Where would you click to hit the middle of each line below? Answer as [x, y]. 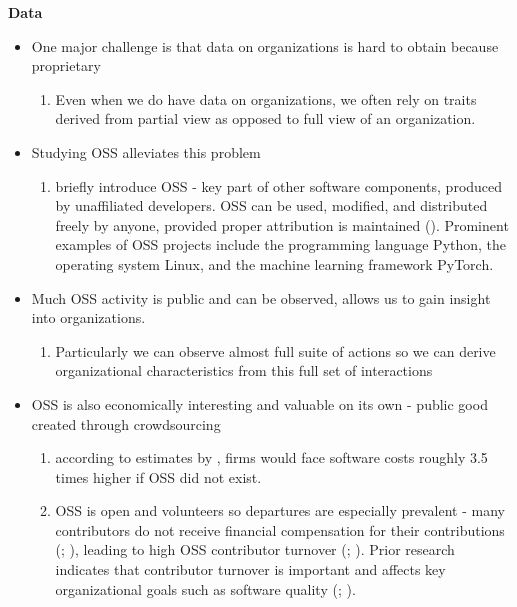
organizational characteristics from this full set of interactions [244, 370]
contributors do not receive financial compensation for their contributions [280, 529]
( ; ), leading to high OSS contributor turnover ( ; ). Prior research [255, 549]
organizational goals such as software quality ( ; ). [205, 588]
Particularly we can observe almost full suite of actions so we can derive [275, 350]
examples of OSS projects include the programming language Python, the [281, 244]
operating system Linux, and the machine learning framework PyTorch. [274, 263]
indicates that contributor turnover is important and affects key [250, 569]
